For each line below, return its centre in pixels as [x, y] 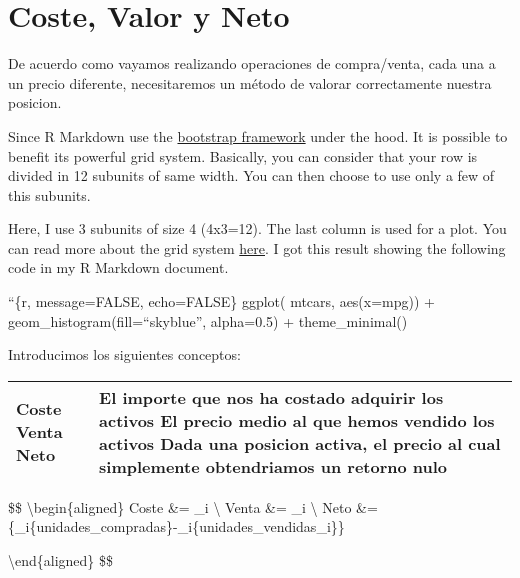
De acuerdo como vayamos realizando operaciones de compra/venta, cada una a [252, 63]
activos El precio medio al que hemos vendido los [297, 420]
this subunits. [49, 194]
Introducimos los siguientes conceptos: [124, 354]
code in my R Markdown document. [118, 267]
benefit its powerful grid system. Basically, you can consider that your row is [243, 155]
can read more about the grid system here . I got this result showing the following [257, 247]
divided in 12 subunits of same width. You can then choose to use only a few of [251, 175]
